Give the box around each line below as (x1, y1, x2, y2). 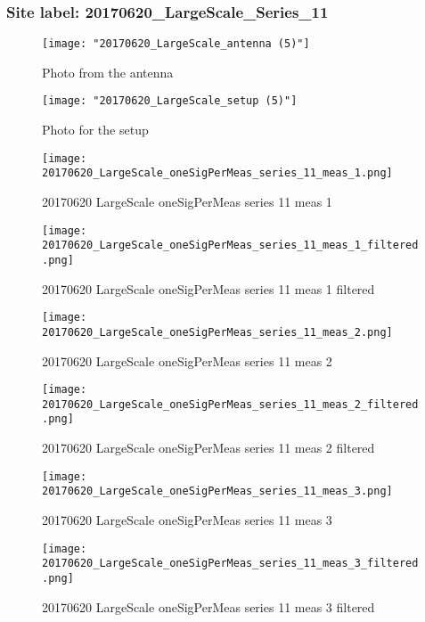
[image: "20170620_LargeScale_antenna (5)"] (42, 37, 310, 51)
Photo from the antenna (42, 62, 174, 81)
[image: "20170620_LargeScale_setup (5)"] (42, 94, 298, 108)
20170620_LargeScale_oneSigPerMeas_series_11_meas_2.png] (42, 325, 393, 339)
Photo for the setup (42, 120, 149, 139)
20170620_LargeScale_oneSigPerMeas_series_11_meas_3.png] (42, 485, 393, 498)
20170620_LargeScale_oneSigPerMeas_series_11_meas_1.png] (42, 167, 393, 180)
